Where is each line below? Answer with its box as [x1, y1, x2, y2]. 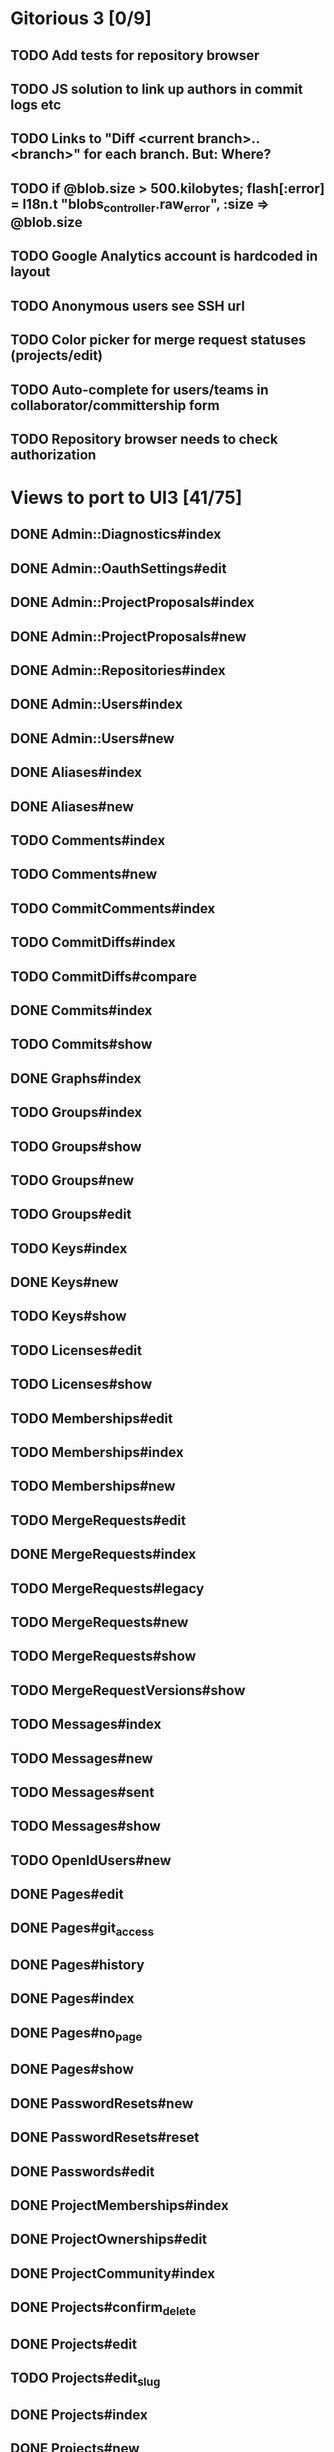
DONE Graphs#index [10, 1070, 142, 1087]
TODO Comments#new [10, 866, 158, 883]
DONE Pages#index [10, 1990, 135, 2007]
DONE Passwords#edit [10, 2163, 155, 2180]
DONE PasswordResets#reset [10, 2129, 200, 2146]
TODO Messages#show [10, 1818, 162, 1835]
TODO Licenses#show [10, 1376, 153, 1393]
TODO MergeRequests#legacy [10, 1580, 205, 1597]
